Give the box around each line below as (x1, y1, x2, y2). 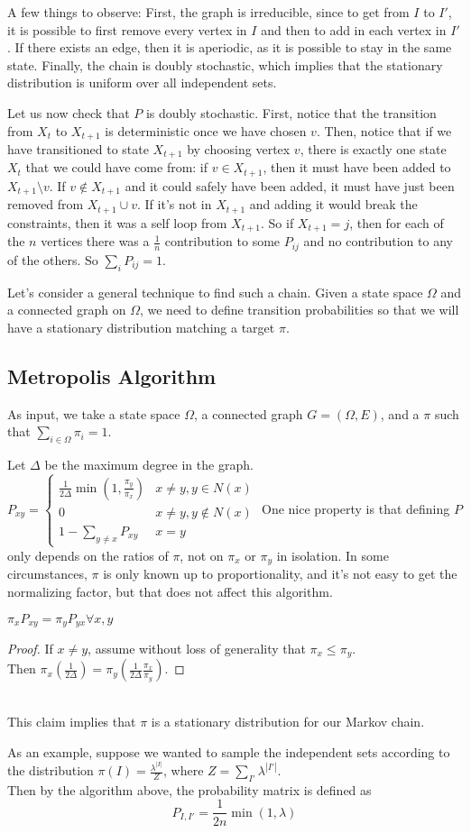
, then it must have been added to (263, 158, 451, 177)
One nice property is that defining (262, 499, 450, 517)
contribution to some (164, 232, 281, 251)
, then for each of (349, 213, 444, 232)
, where (163, 761, 204, 780)
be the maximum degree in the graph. (44, 454, 254, 473)
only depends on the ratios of (7, 545, 169, 564)
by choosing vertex (187, 140, 291, 159)
